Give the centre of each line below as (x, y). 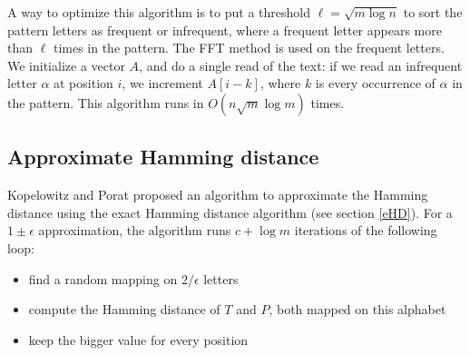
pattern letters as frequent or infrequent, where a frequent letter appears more (225, 30)
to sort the (433, 12)
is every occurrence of (375, 83)
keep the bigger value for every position (138, 339)
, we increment (162, 83)
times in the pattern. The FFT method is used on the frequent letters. (249, 48)
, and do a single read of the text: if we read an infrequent (301, 65)
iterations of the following (366, 230)
